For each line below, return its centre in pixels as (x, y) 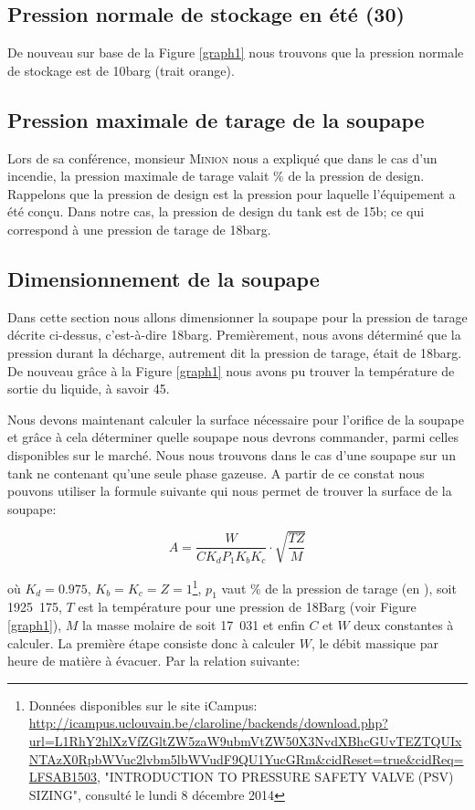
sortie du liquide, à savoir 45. (89, 389)
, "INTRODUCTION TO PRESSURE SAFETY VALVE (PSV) (275, 777)
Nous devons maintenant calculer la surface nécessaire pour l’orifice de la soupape (236, 419)
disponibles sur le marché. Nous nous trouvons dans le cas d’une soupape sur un (232, 454)
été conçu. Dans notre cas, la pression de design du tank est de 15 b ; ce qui (216, 211)
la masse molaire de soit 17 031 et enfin (194, 625)
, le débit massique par (375, 642)
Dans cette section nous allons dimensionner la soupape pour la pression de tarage (237, 316)
